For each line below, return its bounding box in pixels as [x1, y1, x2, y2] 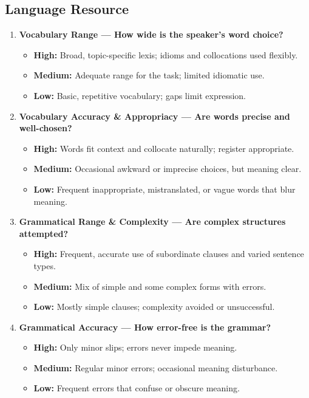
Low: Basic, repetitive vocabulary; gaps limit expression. [33, 89, 246, 101]
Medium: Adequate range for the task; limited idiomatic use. [33, 69, 265, 81]
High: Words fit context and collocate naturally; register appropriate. [33, 142, 294, 154]
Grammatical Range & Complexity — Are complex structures [19, 215, 286, 228]
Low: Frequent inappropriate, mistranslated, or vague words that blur [33, 182, 296, 195]
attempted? [19, 227, 69, 239]
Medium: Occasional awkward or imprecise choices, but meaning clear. [33, 162, 302, 175]
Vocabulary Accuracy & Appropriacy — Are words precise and [19, 109, 290, 122]
